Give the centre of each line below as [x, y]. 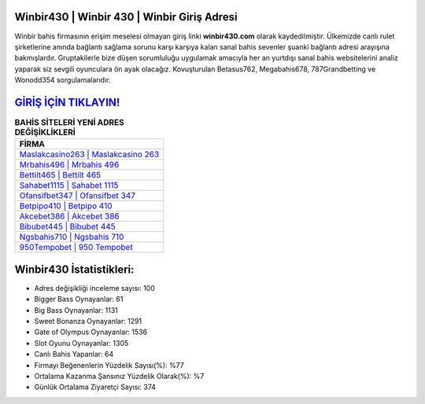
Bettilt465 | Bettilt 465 [60, 175]
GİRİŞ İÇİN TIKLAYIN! [67, 102]
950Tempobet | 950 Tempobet [76, 248]
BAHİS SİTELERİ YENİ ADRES [70, 123]
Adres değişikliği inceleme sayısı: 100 [94, 288]
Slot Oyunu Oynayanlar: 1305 [81, 343]
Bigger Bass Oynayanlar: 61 [79, 299]
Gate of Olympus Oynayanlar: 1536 [91, 332]
